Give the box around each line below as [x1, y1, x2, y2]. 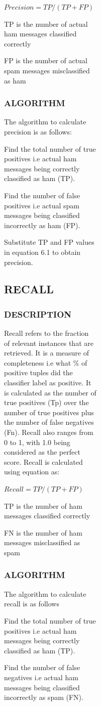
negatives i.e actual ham [4, 672, 78, 682]
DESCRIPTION [4, 307, 72, 320]
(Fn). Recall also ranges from [4, 427, 93, 437]
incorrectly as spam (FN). [4, 692, 83, 702]
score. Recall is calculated [4, 456, 83, 467]
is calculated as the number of [4, 387, 96, 398]
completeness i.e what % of [4, 357, 87, 368]
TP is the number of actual [4, 18, 88, 29]
